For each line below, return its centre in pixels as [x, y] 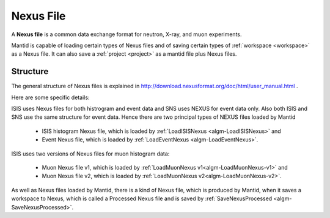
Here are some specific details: [50, 97]
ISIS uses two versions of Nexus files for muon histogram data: [90, 154]
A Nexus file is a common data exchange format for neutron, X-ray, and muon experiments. [127, 34]
